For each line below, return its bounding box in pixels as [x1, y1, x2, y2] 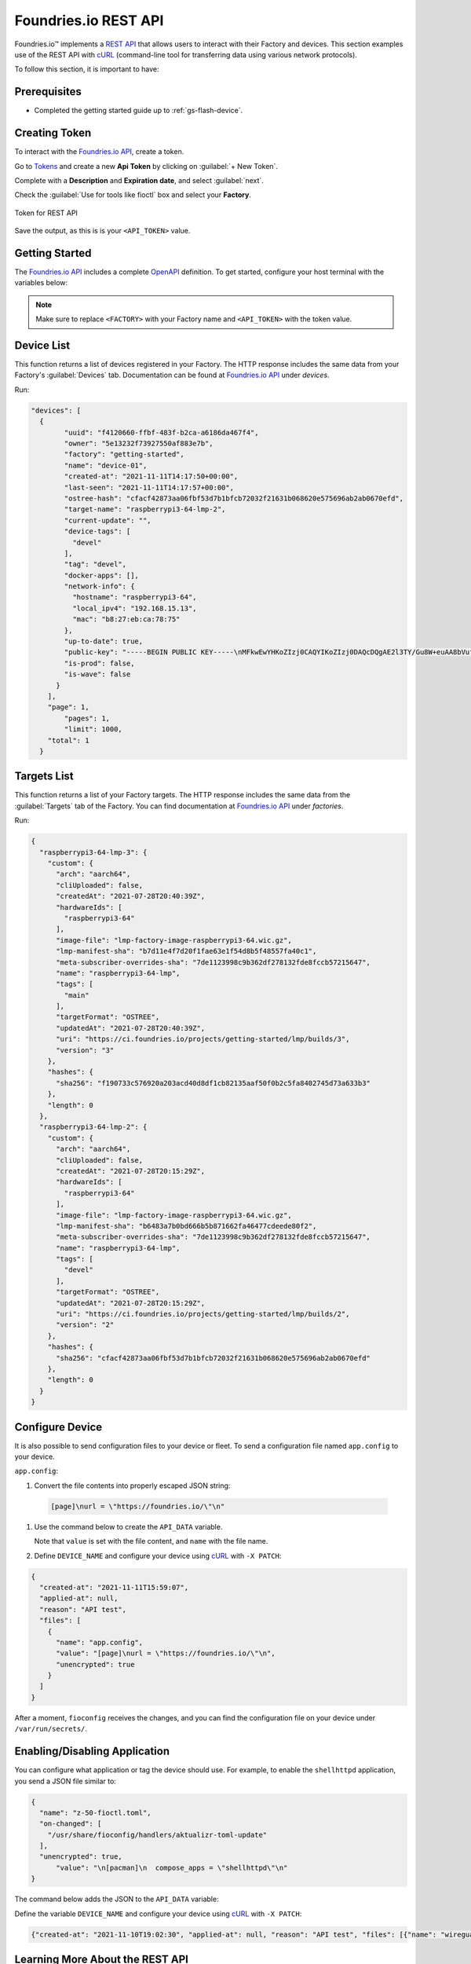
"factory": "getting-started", [64, 450, 184, 459]
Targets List [14, 770, 74, 783]
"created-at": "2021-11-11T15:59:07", [39, 1583, 188, 1592]
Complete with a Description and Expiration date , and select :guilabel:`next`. [14, 175, 265, 185]
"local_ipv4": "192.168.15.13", [71, 603, 197, 613]
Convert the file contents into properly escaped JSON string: [34, 1481, 231, 1490]
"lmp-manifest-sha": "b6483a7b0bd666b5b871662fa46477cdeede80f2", [56, 1222, 317, 1230]
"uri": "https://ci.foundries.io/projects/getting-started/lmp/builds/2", [56, 1310, 350, 1319]
